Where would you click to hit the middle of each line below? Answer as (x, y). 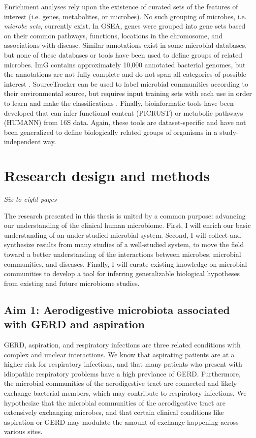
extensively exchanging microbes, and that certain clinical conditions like (114, 412)
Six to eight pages (30, 199)
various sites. (23, 431)
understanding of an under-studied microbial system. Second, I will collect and (123, 235)
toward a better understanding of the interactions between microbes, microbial (123, 254)
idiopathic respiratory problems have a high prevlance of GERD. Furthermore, (122, 373)
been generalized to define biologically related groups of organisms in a (111, 132)
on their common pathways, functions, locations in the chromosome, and (113, 35)
